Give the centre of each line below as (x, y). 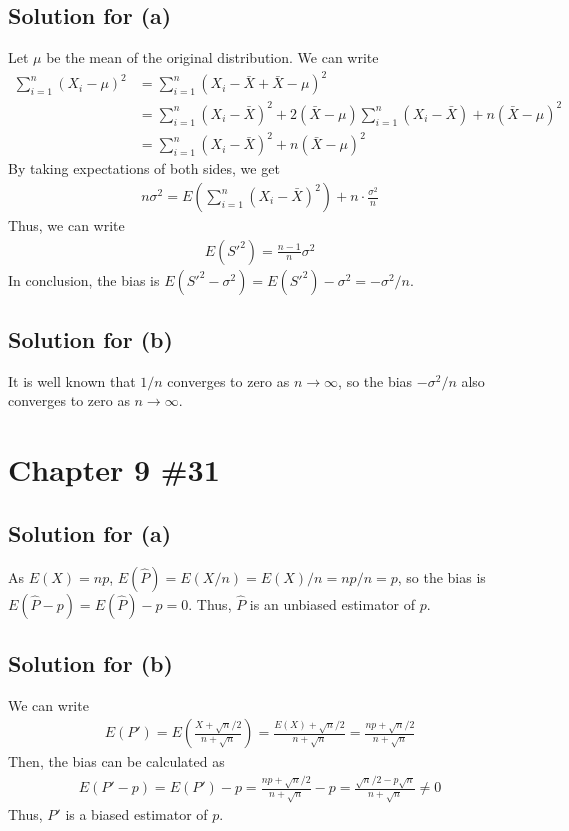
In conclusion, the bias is (84, 279)
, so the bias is (441, 576)
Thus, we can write (66, 225)
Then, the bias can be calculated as (116, 761)
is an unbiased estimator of (332, 603)
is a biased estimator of (136, 814)
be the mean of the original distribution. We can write (212, 57)
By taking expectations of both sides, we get (144, 168)
